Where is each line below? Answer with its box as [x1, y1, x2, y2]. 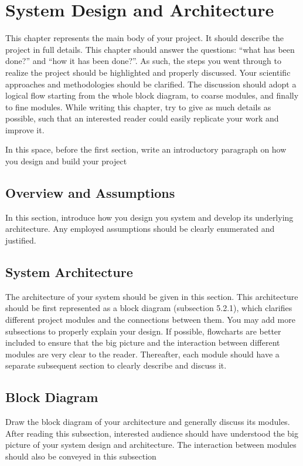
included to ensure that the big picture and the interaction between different [5, 336, 280, 349]
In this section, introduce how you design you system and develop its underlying [5, 211, 294, 223]
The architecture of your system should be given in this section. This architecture [5, 290, 298, 302]
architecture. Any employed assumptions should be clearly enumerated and [5, 222, 275, 235]
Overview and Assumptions [5, 184, 175, 202]
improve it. [5, 123, 45, 136]
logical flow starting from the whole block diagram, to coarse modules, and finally [5, 89, 299, 102]
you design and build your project [5, 155, 127, 167]
